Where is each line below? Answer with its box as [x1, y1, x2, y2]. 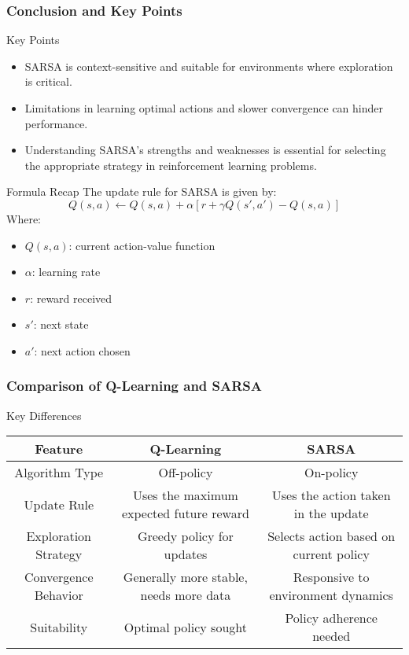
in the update [293, 504, 369, 523]
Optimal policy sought [123, 617, 247, 636]
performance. [24, 115, 88, 131]
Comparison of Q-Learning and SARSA [6, 376, 263, 396]
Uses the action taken [271, 486, 391, 505]
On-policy [304, 463, 359, 482]
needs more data [140, 586, 231, 605]
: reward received [30, 289, 112, 306]
